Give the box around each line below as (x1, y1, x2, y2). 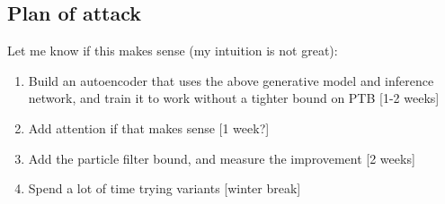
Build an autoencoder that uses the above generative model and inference (28, 71, 434, 89)
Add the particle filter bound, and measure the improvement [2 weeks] (28, 149, 415, 167)
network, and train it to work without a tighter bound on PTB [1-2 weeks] (28, 89, 440, 107)
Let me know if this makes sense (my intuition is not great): (7, 41, 338, 60)
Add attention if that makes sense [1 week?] (28, 118, 270, 137)
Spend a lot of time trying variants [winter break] (28, 179, 301, 198)
